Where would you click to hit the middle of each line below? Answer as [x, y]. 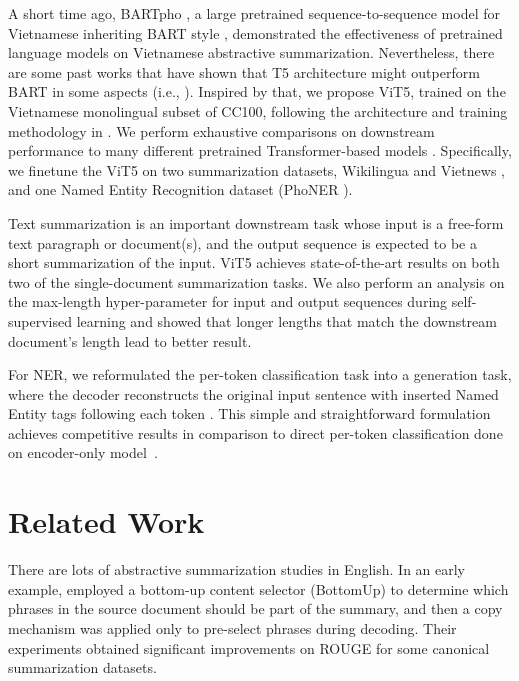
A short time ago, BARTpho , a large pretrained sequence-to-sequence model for [254, 13]
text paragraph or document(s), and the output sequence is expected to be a [242, 242]
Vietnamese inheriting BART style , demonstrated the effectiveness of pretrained [255, 32]
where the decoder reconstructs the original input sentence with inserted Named [253, 393]
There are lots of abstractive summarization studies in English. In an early [237, 569]
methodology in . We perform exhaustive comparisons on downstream [221, 130]
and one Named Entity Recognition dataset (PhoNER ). [180, 189]
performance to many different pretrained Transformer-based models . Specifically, [260, 150]
